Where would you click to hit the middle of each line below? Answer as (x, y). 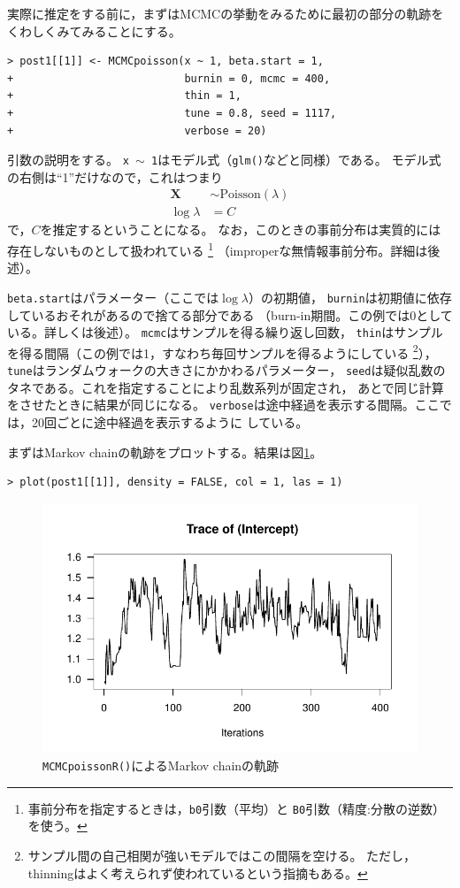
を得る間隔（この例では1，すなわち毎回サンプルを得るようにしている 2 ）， (222, 351)
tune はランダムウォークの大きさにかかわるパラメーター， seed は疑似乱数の (226, 370)
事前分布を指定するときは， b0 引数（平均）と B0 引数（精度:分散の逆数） (237, 808)
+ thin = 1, (124, 96)
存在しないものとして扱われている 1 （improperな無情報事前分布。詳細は (218, 249)
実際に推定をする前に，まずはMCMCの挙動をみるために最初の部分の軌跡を (226, 13)
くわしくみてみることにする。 (94, 31)
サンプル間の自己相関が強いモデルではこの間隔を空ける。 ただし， (222, 855)
